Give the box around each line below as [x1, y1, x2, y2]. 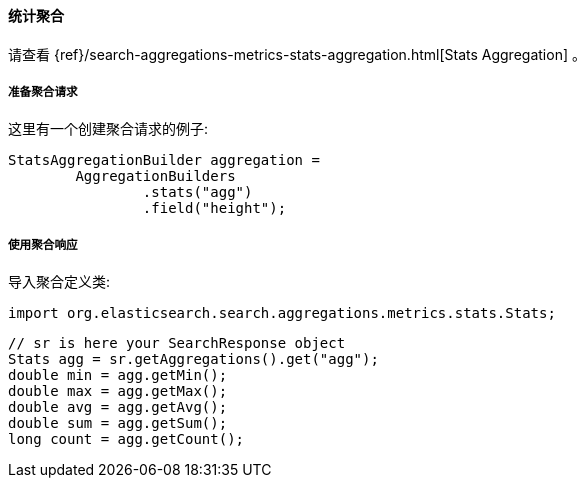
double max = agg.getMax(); [8, 383, 228, 400]
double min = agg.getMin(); [8, 367, 228, 384]
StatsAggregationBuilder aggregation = [8, 152, 320, 169]
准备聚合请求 [8, 85, 78, 99]
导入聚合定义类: [8, 273, 111, 291]
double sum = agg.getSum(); [8, 415, 228, 432]
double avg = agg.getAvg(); [8, 399, 228, 416]
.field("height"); [142, 200, 287, 217]
